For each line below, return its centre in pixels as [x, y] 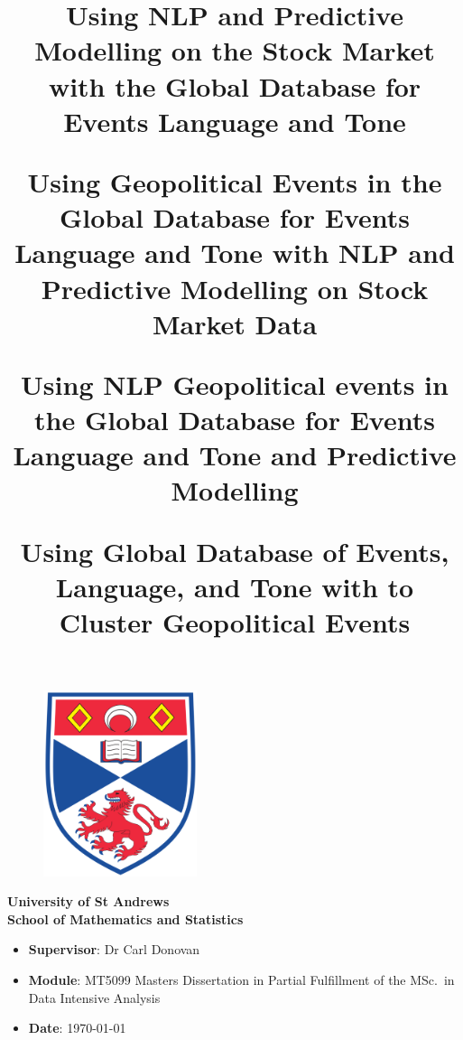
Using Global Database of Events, [235, 551]
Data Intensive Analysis [94, 997]
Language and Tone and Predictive [235, 455]
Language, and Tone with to [235, 586]
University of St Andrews [88, 901]
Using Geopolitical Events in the [235, 181]
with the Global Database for [235, 85]
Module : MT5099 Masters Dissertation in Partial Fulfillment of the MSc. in [241, 980]
